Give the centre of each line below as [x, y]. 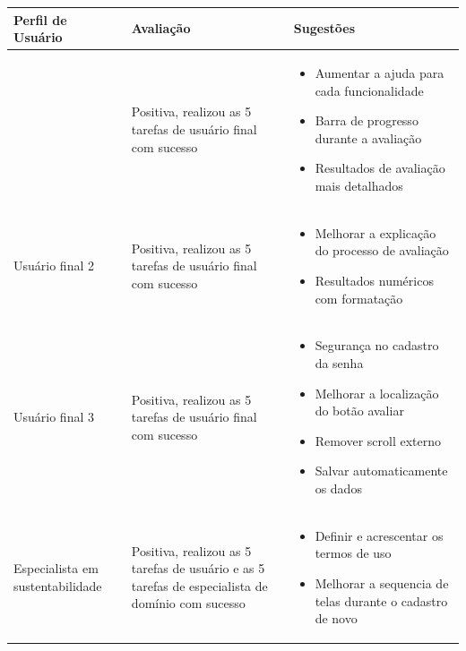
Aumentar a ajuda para [380, 72]
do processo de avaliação [382, 250]
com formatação [359, 298]
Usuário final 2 [54, 266]
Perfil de [40, 19]
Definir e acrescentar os [379, 535]
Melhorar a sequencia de [382, 582]
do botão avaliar [359, 411]
